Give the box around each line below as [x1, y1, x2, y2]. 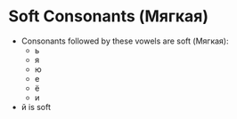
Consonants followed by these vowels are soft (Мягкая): [20, 36, 229, 46]
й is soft [20, 101, 51, 112]
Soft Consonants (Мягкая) [8, 6, 209, 27]
